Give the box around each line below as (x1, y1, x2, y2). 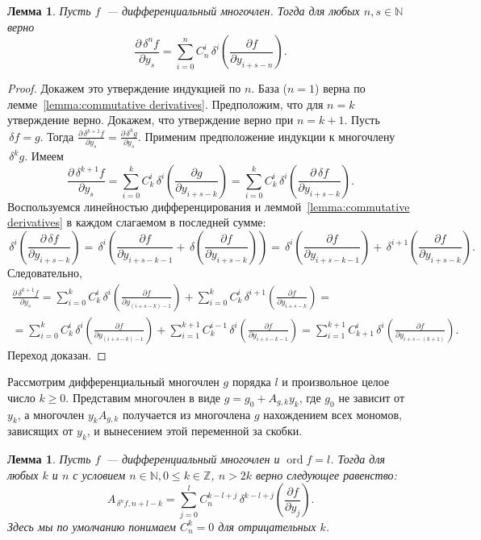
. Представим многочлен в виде (65, 388, 221, 405)
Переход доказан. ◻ (7, 346, 107, 363)
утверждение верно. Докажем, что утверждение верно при (7, 111, 294, 128)
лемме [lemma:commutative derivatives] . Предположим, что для (7, 95, 324, 112)
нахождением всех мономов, (263, 405, 402, 422)
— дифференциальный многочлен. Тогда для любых (106, 2, 360, 19)
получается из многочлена (122, 405, 251, 422)
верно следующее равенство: (256, 466, 397, 483)
